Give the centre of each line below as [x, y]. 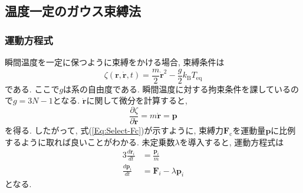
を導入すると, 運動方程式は [232, 142]
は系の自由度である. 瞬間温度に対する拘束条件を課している [177, 89]
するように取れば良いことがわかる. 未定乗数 [90, 142]
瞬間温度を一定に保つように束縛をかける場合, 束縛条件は [115, 62]
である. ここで [32, 89]
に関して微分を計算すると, [137, 100]
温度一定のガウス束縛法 [73, 11]
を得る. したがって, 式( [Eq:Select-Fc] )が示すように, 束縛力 [114, 130]
